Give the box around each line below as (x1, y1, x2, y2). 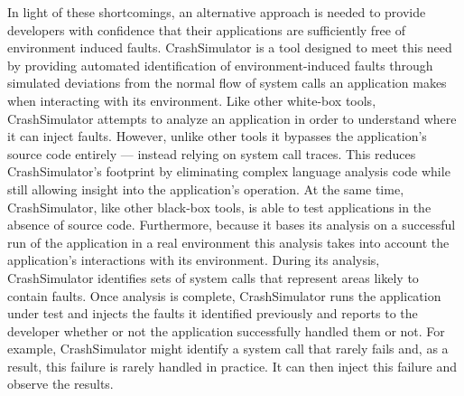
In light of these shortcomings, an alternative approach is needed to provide (7, 3, 426, 21)
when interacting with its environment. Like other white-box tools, (7, 90, 376, 109)
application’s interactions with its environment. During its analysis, (7, 250, 380, 269)
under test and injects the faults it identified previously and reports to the (7, 304, 418, 323)
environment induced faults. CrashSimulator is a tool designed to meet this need (7, 38, 452, 57)
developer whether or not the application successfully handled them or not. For (7, 321, 445, 340)
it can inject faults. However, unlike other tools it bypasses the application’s (7, 127, 427, 146)
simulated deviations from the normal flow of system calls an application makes (7, 73, 447, 92)
